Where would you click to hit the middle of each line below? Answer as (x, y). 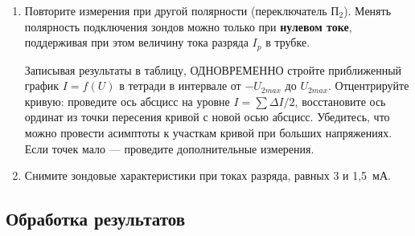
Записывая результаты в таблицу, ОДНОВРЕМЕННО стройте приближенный (213, 69)
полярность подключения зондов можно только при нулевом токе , (188, 26)
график (42, 85)
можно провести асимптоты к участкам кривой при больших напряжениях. (208, 133)
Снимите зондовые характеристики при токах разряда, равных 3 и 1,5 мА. (207, 175)
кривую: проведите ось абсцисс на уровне (127, 101)
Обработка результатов (96, 219)
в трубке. (288, 42)
